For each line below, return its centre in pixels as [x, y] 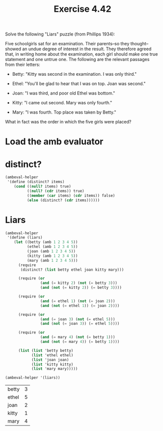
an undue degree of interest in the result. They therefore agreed [87, 49]
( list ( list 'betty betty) [46, 350]
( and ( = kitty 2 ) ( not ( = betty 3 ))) [79, 283]
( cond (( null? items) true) [42, 186]
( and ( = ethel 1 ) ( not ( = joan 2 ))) [78, 301]
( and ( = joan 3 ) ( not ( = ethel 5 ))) [78, 319]
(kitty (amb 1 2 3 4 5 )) [52, 256]
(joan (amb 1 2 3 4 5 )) [51, 251]
